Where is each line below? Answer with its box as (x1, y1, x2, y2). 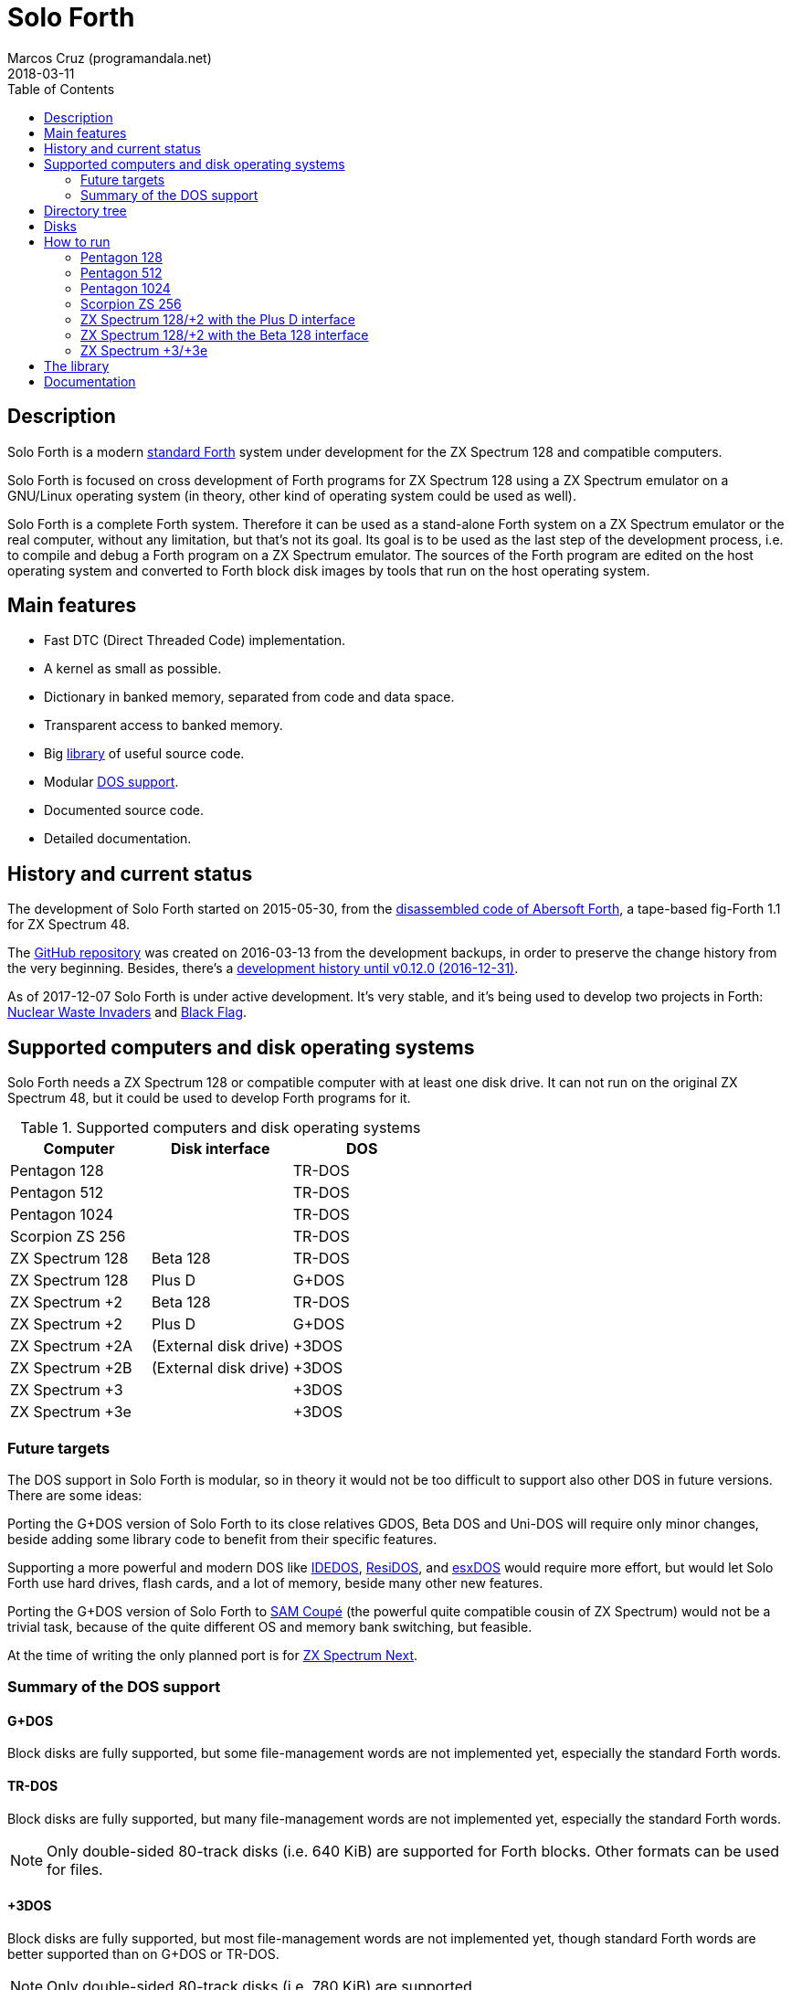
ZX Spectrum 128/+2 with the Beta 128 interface (80, 326, 369, 343)
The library (44, 357, 110, 374)
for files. (47, 1859, 103, 1879)
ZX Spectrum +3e (10, 1403, 132, 1422)
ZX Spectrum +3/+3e (80, 342, 208, 358)
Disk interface (171, 1139, 270, 1159)
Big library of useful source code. (44, 746, 245, 762)
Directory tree (44, 202, 127, 218)
